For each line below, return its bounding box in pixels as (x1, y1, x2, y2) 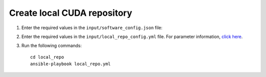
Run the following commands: (21, 42, 82, 49)
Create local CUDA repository (9, 7, 133, 18)
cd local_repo (30, 54, 64, 60)
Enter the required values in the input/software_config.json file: (21, 25, 163, 31)
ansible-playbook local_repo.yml (30, 61, 111, 67)
